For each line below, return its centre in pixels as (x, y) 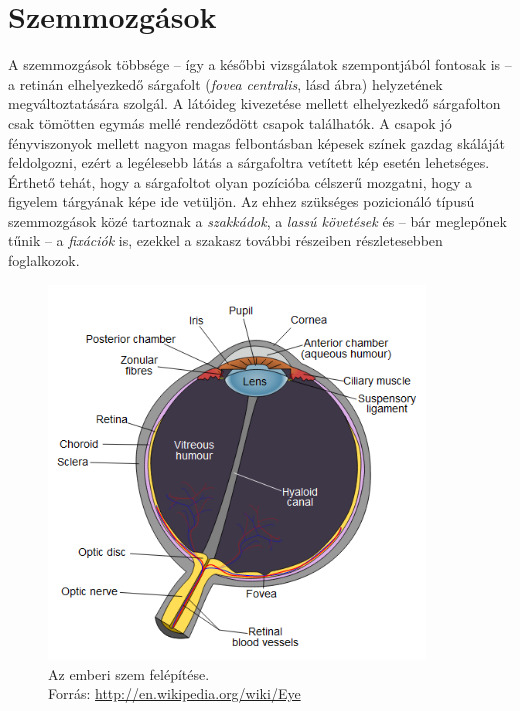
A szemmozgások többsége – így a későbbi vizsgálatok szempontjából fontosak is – (260, 64)
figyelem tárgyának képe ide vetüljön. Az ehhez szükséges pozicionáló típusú (241, 201)
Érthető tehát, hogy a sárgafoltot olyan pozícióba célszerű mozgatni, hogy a (240, 181)
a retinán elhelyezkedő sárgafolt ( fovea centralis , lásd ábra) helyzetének (225, 83)
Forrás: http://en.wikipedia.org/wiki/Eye (174, 693)
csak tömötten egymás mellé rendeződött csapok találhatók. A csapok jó (230, 122)
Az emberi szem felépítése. (129, 673)
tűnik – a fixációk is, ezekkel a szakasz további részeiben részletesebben (225, 240)
